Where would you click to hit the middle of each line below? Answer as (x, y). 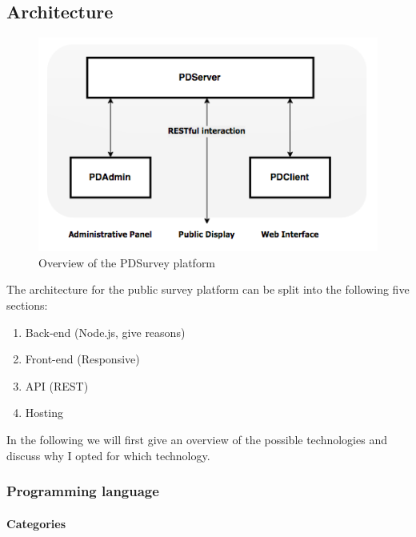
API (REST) (57, 385)
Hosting (44, 413)
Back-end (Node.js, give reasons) (105, 332)
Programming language (83, 491)
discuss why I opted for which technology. (108, 455)
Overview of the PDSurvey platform (127, 262)
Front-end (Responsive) (82, 359)
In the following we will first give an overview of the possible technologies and (197, 439)
